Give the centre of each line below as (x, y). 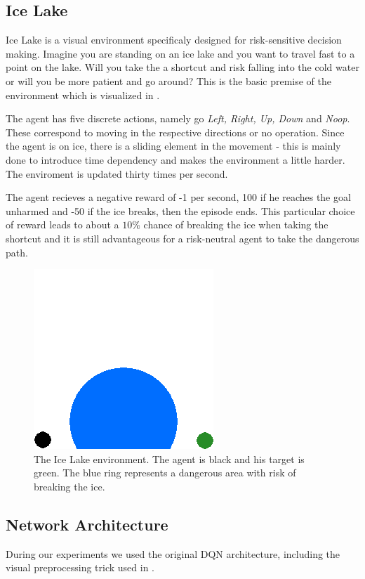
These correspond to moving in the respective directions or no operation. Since (175, 132)
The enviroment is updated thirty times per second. (117, 173)
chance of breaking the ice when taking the (236, 225)
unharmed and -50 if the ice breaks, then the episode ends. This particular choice (180, 210)
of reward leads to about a (62, 225)
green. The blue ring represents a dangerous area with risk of (165, 473)
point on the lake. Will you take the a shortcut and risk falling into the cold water (182, 67)
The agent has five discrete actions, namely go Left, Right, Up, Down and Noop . (178, 118)
